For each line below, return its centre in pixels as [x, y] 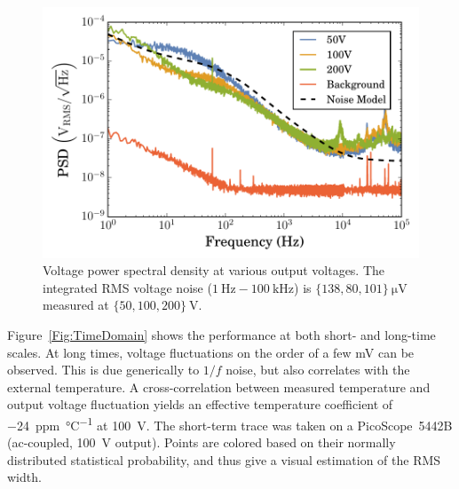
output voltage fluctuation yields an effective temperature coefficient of [200, 404]
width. [24, 477]
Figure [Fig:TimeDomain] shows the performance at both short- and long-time [222, 335]
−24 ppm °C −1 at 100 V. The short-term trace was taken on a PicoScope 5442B [230, 424]
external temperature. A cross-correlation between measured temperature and [219, 386]
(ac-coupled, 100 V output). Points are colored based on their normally [202, 442]
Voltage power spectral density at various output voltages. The [214, 270]
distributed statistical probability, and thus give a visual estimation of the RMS [224, 459]
